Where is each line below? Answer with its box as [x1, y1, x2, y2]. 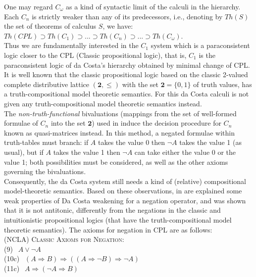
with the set [122, 79, 158, 89]
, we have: [102, 21, 133, 31]
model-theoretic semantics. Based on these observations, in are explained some [4, 185, 242, 196]
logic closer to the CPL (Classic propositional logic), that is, [4, 49, 187, 60]
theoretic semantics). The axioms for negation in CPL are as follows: [4, 224, 212, 234]
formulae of [4, 118, 38, 128]
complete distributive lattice [4, 79, 90, 89]
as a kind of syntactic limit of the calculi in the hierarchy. [66, 1, 241, 11]
